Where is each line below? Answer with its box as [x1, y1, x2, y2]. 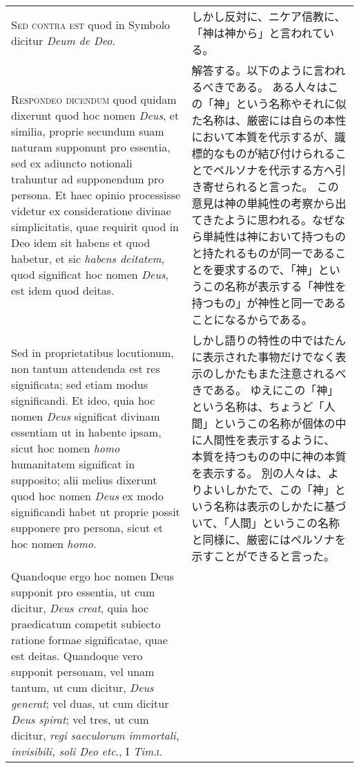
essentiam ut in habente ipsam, [11, 423, 162, 440]
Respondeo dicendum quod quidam [11, 91, 177, 107]
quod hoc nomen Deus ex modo [11, 487, 164, 504]
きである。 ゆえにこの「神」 [191, 382, 339, 398]
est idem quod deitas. [11, 282, 115, 298]
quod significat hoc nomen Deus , [11, 266, 169, 282]
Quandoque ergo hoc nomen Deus [11, 568, 174, 584]
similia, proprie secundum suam [11, 122, 164, 139]
